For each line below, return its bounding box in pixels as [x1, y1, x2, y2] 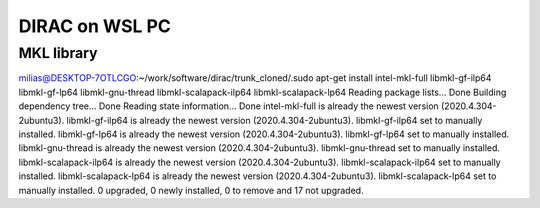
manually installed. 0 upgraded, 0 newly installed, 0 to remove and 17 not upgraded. [18, 184, 364, 196]
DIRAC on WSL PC [18, 15, 172, 37]
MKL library [18, 44, 98, 62]
